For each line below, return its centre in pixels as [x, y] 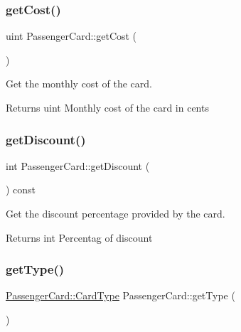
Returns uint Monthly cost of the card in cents [107, 107]
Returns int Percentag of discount [79, 237]
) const [21, 189]
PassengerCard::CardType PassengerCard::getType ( [120, 295]
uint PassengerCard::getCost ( [71, 36]
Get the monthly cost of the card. [79, 84]
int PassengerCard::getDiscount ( [78, 165]
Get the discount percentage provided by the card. [116, 213]
